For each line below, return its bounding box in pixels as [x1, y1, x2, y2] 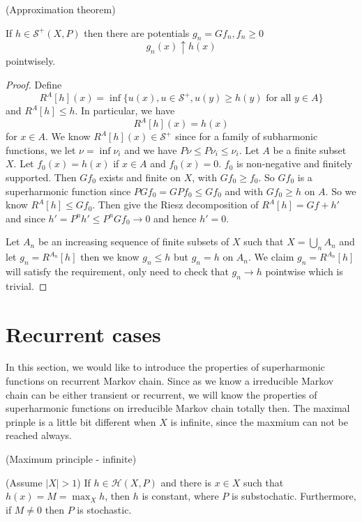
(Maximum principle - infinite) [6, 452, 137, 466]
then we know [80, 250, 139, 264]
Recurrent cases [6, 319, 161, 348]
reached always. [6, 428, 72, 443]
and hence [153, 210, 197, 225]
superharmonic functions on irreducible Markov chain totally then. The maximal [6, 401, 350, 415]
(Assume [6, 475, 43, 489]
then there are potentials [84, 25, 190, 40]
